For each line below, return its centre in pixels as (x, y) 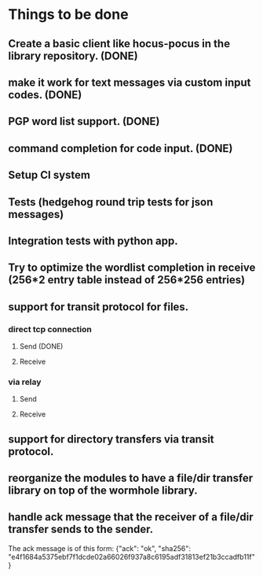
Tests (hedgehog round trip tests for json (111, 202)
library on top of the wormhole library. (103, 491)
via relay (25, 382)
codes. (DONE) (45, 95)
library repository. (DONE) (73, 55)
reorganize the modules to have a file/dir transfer (131, 478)
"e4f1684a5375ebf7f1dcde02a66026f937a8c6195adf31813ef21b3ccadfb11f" (131, 557)
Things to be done (68, 15)
